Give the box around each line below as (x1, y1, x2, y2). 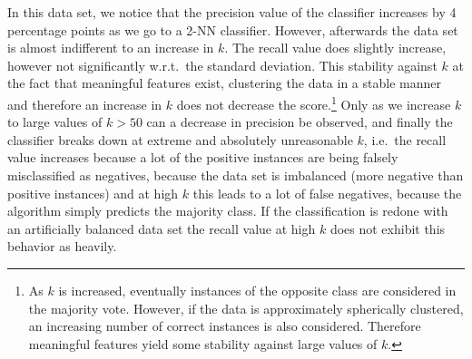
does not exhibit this (329, 218, 446, 238)
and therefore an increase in (7, 94, 162, 113)
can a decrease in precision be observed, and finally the (146, 112, 453, 131)
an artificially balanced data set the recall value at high (7, 218, 316, 238)
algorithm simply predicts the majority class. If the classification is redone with (7, 201, 448, 220)
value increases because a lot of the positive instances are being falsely (7, 148, 398, 167)
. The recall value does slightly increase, (224, 38, 447, 57)
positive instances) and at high (7, 183, 179, 202)
